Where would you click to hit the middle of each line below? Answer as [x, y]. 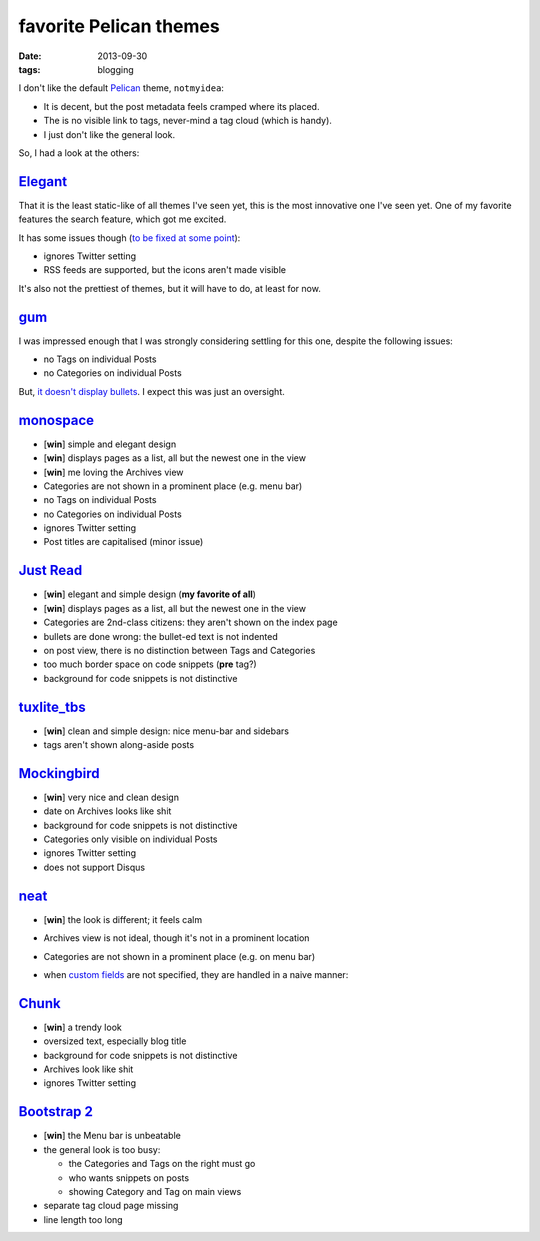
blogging [115, 69]
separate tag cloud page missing [111, 1206]
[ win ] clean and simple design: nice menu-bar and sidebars [166, 731]
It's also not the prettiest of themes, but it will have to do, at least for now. [170, 288]
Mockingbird [59, 773]
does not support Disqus [94, 867]
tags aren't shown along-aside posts [119, 745]
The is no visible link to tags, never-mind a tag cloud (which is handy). [187, 121]
